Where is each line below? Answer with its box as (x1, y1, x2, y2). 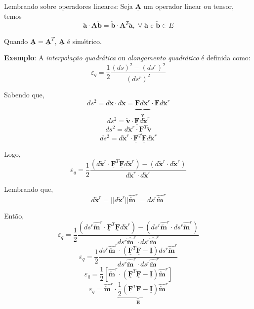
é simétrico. (67, 36, 102, 46)
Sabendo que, (4, 89, 44, 99)
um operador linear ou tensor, (143, 1, 234, 11)
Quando (4, 36, 28, 46)
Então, (4, 211, 24, 221)
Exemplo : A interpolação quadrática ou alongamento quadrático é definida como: (4, 52, 251, 63)
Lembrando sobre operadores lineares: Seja (4, 1, 133, 11)
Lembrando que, (4, 183, 53, 194)
